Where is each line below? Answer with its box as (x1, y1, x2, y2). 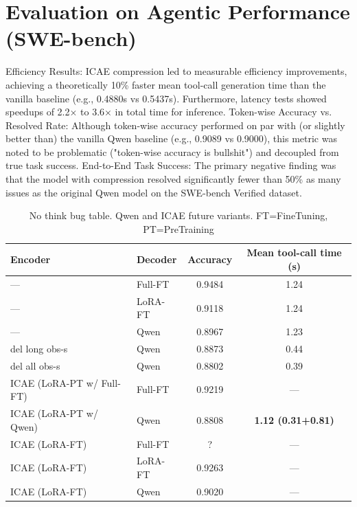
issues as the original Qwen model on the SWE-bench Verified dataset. (5, 185, 302, 199)
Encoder (10, 252, 51, 267)
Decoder (136, 252, 177, 267)
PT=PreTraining (143, 221, 214, 236)
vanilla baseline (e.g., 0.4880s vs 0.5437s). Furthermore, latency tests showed (5, 91, 327, 105)
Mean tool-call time (246, 245, 342, 260)
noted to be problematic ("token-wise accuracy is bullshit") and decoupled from (5, 144, 339, 159)
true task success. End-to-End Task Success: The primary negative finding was (5, 158, 336, 172)
